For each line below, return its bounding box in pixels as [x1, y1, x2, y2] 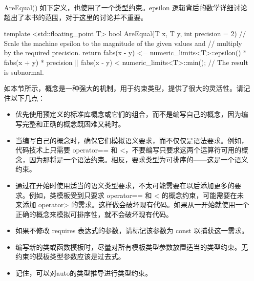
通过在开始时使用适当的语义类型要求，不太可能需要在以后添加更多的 [15, 180, 234, 190]
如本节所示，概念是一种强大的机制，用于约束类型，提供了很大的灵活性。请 [4, 83, 243, 93]
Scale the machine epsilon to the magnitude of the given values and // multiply [4, 38, 242, 48]
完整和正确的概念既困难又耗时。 [22, 118, 125, 129]
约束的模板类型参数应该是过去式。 [15, 251, 125, 261]
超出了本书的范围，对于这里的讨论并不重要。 [4, 12, 148, 22]
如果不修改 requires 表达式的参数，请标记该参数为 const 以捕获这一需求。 [15, 225, 249, 236]
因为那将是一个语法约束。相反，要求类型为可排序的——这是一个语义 [29, 154, 248, 164]
